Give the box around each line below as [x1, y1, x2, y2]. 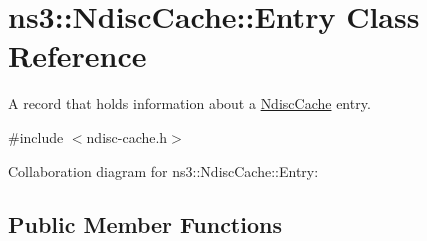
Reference [8, 35, 147, 76]
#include [8, 126, 64, 147]
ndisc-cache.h [86, 126, 168, 147]
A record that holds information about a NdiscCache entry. [8, 93, 371, 114]
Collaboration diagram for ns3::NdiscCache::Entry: [8, 160, 319, 181]
